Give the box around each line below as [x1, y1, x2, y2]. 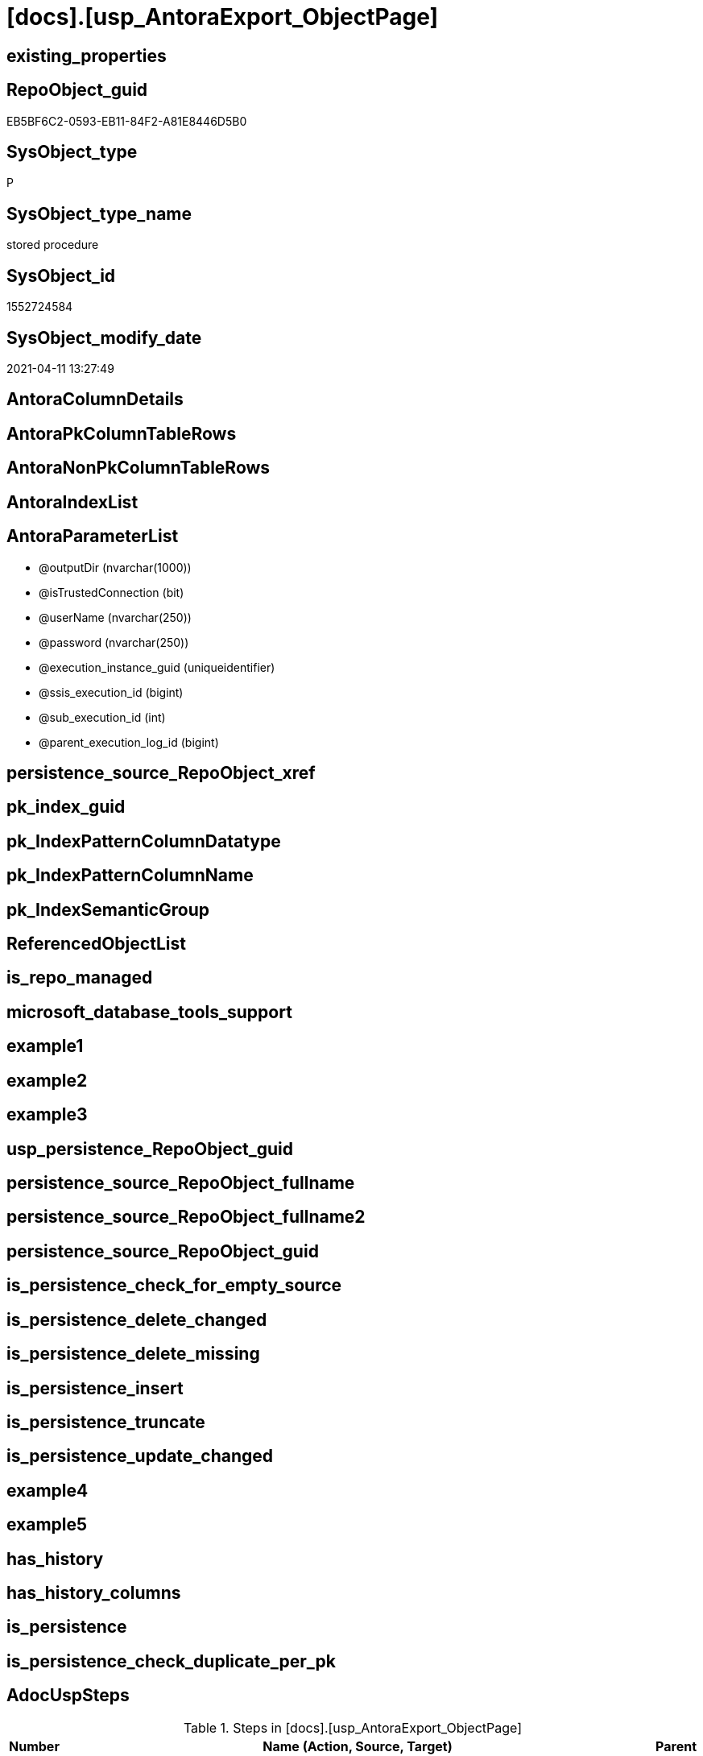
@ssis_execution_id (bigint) [39, 685, 184, 699]
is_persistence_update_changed [6, 1446, 274, 1467]
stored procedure [6, 238, 99, 252]
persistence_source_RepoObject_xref [6, 762, 316, 783]
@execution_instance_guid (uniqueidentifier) [39, 660, 275, 674]
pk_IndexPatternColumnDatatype [6, 830, 281, 851]
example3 [6, 1104, 88, 1125]
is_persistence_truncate [6, 1411, 205, 1432]
